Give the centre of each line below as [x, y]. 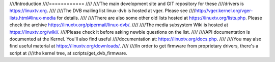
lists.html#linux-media [33, 18]
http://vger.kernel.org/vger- [224, 11]
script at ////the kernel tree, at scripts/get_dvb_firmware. [68, 53]
